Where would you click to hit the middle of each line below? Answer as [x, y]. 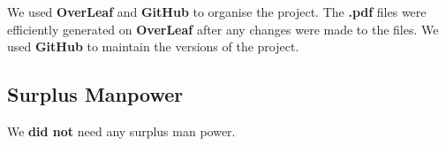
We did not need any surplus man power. [121, 131]
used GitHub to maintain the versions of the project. [153, 46]
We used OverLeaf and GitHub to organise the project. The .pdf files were [217, 12]
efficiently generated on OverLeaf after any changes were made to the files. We [223, 29]
